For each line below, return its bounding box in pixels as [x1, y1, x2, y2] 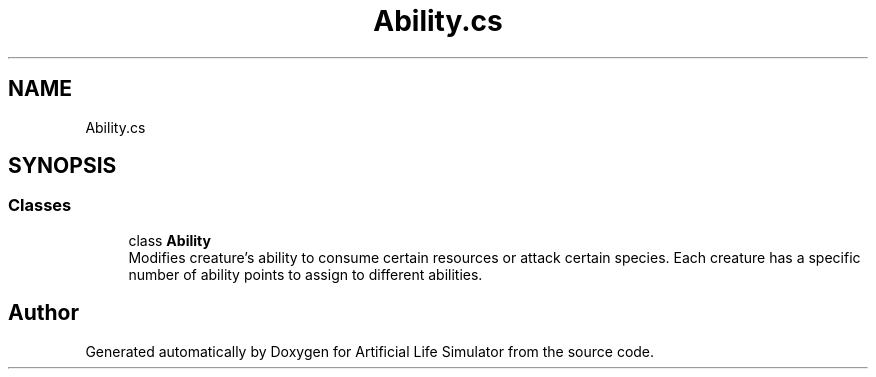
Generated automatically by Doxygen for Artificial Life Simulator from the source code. [85, 342, 655, 360]
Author [8, 300, 79, 326]
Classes [8, 195, 72, 216]
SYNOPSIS [8, 153, 117, 179]
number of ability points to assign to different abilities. [128, 265, 483, 283]
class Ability [128, 231, 211, 249]
